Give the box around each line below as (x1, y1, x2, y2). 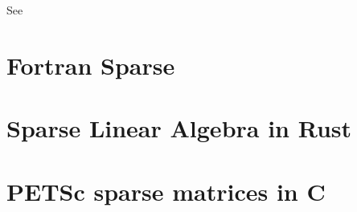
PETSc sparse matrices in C (6, 174, 326, 207)
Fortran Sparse (6, 48, 175, 81)
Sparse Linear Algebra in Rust (6, 112, 352, 145)
